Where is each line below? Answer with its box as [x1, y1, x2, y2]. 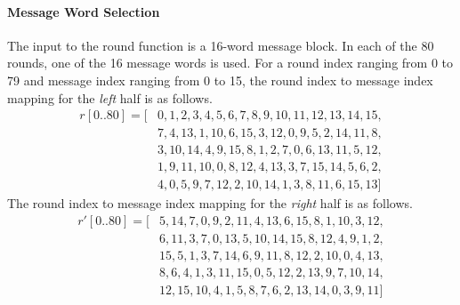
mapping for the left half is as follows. [7, 88, 213, 107]
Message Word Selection [7, 2, 160, 20]
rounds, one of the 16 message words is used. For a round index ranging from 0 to [7, 53, 454, 72]
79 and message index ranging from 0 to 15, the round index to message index [7, 70, 433, 89]
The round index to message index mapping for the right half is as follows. [7, 194, 413, 213]
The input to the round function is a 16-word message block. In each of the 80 [7, 36, 434, 54]
